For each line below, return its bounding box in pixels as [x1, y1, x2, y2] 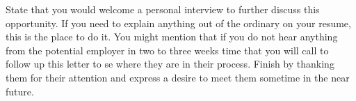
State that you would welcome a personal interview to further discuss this [6, 2, 320, 16]
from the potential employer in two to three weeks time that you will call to [6, 42, 329, 57]
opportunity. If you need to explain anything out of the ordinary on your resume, [6, 15, 351, 30]
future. [6, 84, 34, 98]
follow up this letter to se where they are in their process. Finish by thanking [6, 56, 334, 71]
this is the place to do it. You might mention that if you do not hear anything [6, 29, 338, 44]
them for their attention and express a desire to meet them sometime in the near [6, 70, 350, 84]
